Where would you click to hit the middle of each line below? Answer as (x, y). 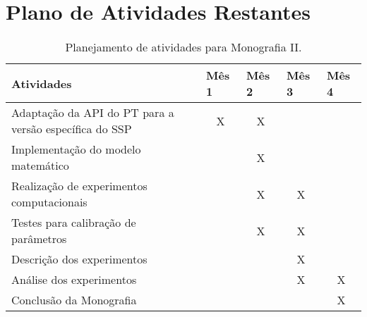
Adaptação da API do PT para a (93, 113)
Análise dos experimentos (74, 280)
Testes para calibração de (74, 223)
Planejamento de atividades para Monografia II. (183, 47)
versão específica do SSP (72, 129)
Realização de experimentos (79, 186)
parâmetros (39, 239)
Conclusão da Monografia (74, 300)
